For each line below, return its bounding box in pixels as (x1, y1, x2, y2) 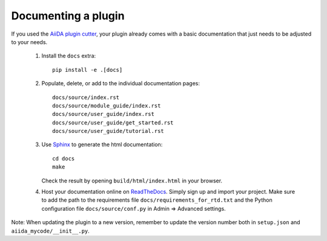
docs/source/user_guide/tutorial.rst (52, 127, 165, 135)
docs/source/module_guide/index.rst (52, 102, 161, 109)
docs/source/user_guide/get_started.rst (52, 119, 174, 126)
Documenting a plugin (11, 9, 125, 22)
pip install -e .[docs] (52, 66, 123, 73)
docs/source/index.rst (52, 94, 120, 101)
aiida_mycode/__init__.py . (11, 227, 90, 234)
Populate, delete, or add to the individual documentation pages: (41, 80, 200, 87)
